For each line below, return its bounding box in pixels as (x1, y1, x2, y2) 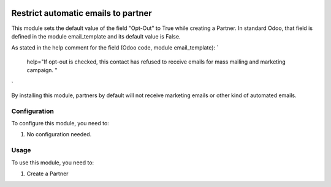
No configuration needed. (26, 131, 92, 138)
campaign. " (26, 67, 58, 74)
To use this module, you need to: (11, 159, 94, 166)
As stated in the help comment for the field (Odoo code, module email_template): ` (11, 44, 219, 51)
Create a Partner (26, 170, 69, 177)
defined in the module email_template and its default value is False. (11, 32, 181, 40)
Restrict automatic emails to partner (11, 8, 153, 18)
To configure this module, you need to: (11, 120, 110, 127)
